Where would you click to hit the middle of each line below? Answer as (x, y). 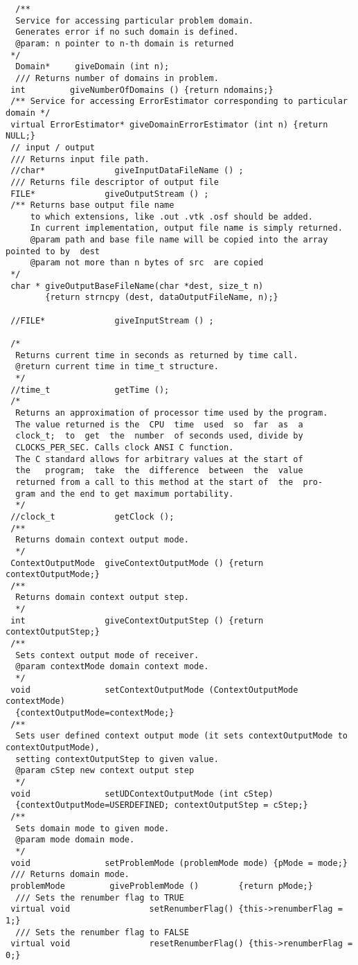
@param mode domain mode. (75, 840)
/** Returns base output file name (92, 205)
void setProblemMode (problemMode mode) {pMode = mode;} (179, 863)
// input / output (53, 147)
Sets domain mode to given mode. (92, 828)
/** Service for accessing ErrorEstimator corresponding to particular (179, 101)
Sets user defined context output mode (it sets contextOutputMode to (181, 736)
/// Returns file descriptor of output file (115, 182)
